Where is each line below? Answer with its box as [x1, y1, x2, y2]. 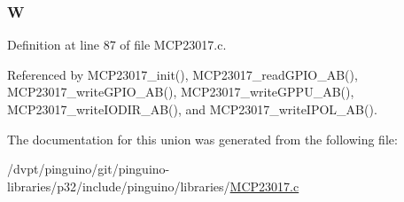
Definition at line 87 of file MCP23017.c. [7, 35, 227, 54]
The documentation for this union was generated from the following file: [7, 129, 398, 148]
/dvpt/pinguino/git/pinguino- [7, 159, 170, 178]
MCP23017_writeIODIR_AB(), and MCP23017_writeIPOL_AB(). [7, 100, 377, 118]
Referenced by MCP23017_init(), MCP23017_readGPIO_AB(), [7, 65, 358, 83]
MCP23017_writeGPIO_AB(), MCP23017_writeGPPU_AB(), [7, 82, 354, 101]
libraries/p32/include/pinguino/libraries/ [7, 176, 230, 195]
